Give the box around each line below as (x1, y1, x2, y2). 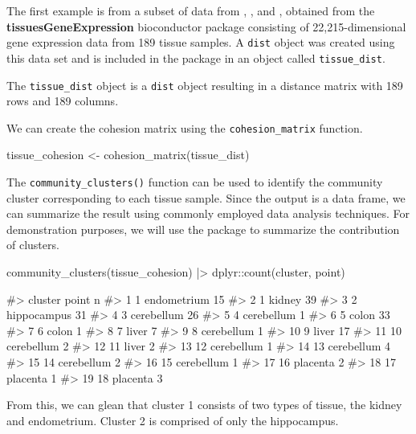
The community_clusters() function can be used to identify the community (6, 174, 383, 190)
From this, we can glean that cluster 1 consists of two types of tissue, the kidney (6, 396, 402, 413)
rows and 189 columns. (6, 92, 119, 109)
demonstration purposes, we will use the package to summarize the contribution (6, 220, 400, 237)
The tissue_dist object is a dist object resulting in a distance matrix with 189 (6, 76, 403, 93)
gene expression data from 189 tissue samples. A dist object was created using (6, 34, 395, 51)
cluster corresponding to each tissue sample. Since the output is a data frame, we (6, 189, 406, 206)
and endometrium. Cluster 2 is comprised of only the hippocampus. (6, 411, 339, 428)
